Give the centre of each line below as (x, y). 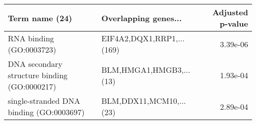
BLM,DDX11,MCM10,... (144, 101)
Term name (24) (40, 18)
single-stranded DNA (44, 101)
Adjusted (230, 12)
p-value (234, 23)
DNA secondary (35, 64)
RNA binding (31, 38)
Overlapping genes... (142, 18)
